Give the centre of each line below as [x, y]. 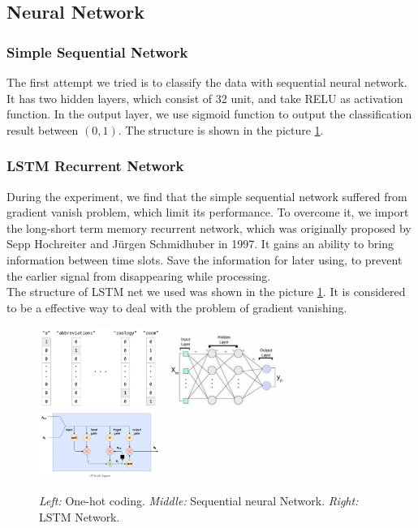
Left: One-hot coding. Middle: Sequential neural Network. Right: [199, 501]
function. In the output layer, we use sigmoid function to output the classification [209, 114]
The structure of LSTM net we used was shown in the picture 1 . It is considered [206, 292]
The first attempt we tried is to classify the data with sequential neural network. [207, 82]
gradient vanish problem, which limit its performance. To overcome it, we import [208, 212]
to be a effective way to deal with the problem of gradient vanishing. [177, 307]
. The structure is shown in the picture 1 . [221, 129]
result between [43, 129]
